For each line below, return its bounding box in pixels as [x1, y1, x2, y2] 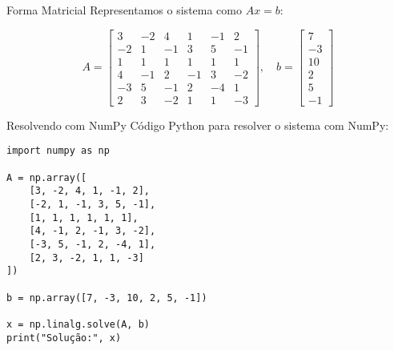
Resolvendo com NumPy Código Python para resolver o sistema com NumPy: [6, 116, 389, 133]
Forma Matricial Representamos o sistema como [6, 2, 242, 18]
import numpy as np [6, 145, 110, 157]
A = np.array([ [6, 171, 87, 183]
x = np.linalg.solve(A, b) [6, 318, 150, 330]
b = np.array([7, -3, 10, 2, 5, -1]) [6, 292, 207, 304]
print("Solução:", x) [6, 332, 122, 344]
